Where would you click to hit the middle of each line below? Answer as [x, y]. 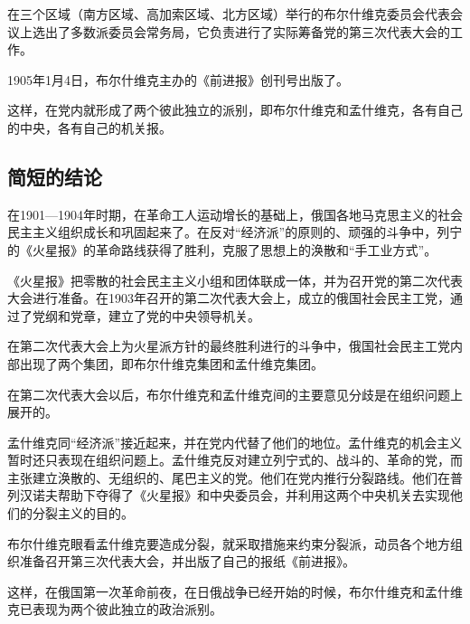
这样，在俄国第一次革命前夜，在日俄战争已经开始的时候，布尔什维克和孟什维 [235, 591]
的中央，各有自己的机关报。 [89, 127]
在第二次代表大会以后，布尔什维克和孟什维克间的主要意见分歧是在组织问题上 [235, 394]
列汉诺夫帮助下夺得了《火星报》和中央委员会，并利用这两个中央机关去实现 [229, 495]
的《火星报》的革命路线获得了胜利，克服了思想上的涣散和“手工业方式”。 [222, 249]
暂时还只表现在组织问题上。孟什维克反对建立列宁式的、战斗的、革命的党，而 [235, 460]
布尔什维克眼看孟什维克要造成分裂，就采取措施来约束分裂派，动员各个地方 [229, 543]
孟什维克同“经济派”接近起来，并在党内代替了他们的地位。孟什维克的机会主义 [235, 442]
